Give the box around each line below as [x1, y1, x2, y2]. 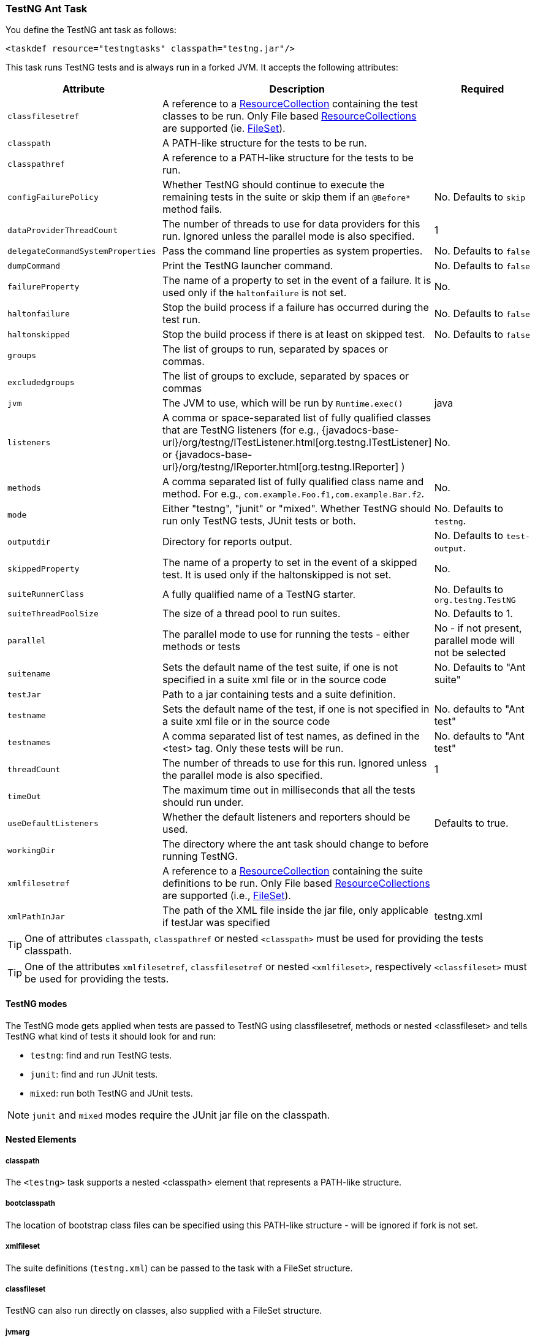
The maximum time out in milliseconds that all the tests [162, 784, 415, 797]
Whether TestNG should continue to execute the [162, 178, 385, 191]
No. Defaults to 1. [434, 607, 513, 620]
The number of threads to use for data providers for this [162, 218, 420, 231]
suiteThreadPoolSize [7, 608, 99, 618]
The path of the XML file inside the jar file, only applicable [162, 904, 429, 917]
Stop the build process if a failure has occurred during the [162, 301, 429, 314]
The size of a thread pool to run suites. [162, 607, 341, 620]
